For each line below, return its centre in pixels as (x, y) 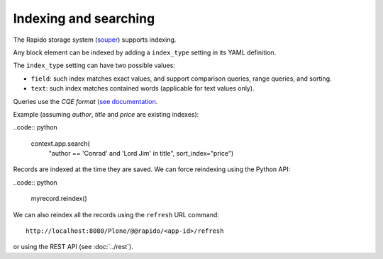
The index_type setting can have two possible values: (94, 65)
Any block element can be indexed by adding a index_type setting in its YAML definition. (145, 52)
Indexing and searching (84, 18)
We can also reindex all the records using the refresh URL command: (116, 214)
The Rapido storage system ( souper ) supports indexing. (95, 40)
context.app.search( (60, 143)
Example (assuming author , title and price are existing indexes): (106, 114)
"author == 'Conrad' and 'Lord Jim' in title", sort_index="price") (141, 154)
